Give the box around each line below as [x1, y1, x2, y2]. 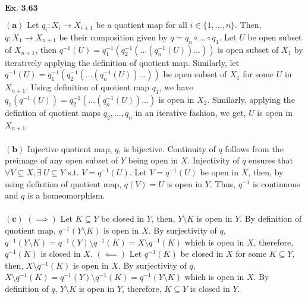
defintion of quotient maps [5, 106, 101, 118]
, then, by [248, 166, 284, 178]
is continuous [253, 177, 300, 190]
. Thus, [209, 177, 236, 190]
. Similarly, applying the [207, 93, 295, 105]
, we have [159, 81, 193, 93]
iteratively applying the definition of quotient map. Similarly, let [5, 56, 240, 68]
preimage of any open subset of [5, 154, 118, 166]
